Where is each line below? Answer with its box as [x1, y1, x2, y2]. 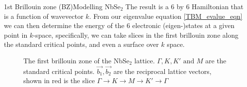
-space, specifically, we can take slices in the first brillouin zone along [33, 29, 239, 40]
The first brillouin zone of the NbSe [23, 55, 129, 65]
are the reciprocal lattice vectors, [113, 66, 212, 76]
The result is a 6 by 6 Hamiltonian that [125, 1, 244, 11]
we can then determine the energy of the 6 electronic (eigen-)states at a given [4, 20, 235, 30]
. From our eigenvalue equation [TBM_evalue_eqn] [89, 11, 243, 21]
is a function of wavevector [4, 11, 84, 21]
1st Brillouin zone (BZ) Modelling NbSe [4, 1, 121, 11]
